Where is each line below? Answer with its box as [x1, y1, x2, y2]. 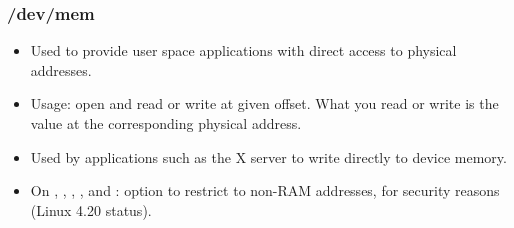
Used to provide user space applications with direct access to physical [30, 40, 457, 61]
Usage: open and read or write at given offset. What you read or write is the [30, 93, 499, 114]
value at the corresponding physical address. [30, 113, 302, 133]
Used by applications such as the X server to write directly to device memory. [30, 146, 507, 167]
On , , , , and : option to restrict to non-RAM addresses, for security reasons [30, 180, 500, 201]
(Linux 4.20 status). [30, 199, 152, 220]
